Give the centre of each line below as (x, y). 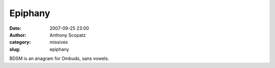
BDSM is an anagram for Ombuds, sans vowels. (59, 58)
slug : (15, 49)
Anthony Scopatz (68, 35)
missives (59, 42)
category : (20, 42)
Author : (18, 35)
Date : (15, 28)
